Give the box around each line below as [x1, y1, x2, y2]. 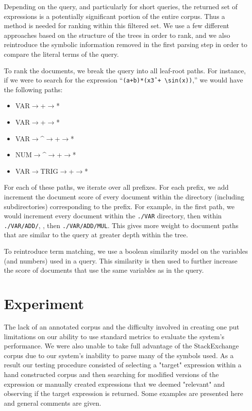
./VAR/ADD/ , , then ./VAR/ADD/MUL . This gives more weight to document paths [4, 220, 239, 230]
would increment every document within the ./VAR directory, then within [4, 211, 222, 221]
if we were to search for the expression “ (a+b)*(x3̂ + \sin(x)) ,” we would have [4, 75, 243, 85]
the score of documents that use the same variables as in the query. [4, 265, 204, 275]
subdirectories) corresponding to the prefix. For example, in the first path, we [4, 201, 235, 211]
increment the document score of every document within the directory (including [4, 191, 244, 201]
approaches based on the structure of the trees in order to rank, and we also [4, 30, 230, 40]
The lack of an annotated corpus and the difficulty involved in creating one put [4, 321, 239, 331]
